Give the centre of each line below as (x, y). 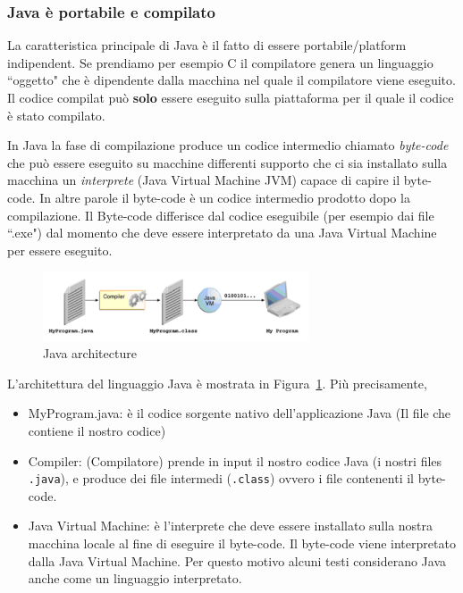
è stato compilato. (56, 115)
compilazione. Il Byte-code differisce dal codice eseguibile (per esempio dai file (221, 215)
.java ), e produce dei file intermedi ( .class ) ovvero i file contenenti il (221, 478)
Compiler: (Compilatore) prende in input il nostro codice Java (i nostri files (235, 460)
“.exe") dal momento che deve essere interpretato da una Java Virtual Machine (222, 233)
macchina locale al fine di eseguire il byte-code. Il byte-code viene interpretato (242, 543)
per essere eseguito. (60, 250)
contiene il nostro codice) (97, 430)
